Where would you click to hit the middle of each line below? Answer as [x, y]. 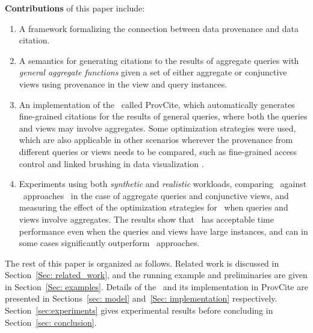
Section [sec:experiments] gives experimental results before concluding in [139, 310]
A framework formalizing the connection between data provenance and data [159, 28]
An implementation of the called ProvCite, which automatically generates [157, 104]
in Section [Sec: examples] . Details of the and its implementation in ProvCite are [156, 286]
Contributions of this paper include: [75, 8]
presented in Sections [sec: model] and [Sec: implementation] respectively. [141, 298]
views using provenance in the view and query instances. [123, 84]
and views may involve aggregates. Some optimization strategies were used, [157, 128]
